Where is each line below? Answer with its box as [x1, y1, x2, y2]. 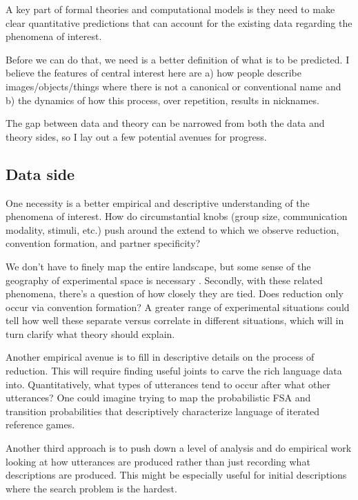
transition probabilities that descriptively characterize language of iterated [6, 403, 320, 418]
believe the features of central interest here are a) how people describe [6, 66, 301, 80]
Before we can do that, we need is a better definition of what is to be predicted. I [6, 52, 350, 66]
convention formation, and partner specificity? [6, 236, 201, 250]
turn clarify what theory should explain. [6, 326, 175, 341]
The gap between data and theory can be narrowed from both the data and [6, 116, 325, 130]
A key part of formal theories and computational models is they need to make [6, 2, 335, 16]
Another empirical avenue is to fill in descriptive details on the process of [6, 350, 315, 364]
